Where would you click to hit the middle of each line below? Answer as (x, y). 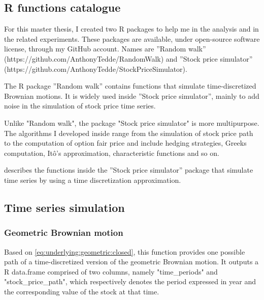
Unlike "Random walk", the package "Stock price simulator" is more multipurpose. (132, 122)
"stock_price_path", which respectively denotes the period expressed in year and (130, 281)
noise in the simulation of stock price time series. (80, 106)
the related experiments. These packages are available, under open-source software (132, 38)
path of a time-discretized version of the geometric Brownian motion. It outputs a (131, 262)
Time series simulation (64, 207)
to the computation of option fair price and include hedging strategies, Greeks (125, 143)
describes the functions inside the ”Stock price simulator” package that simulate (129, 170)
